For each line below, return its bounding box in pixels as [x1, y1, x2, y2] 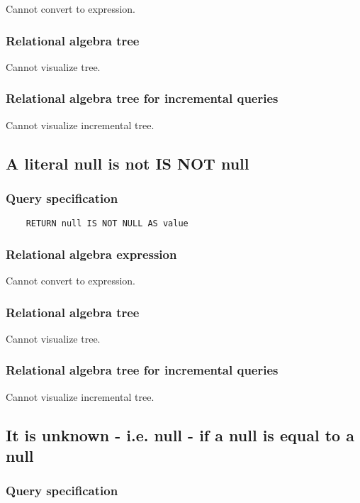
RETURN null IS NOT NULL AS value [26, 219, 189, 229]
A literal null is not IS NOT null [6, 152, 249, 174]
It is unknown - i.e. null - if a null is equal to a [6, 424, 354, 446]
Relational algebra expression [6, 245, 177, 262]
